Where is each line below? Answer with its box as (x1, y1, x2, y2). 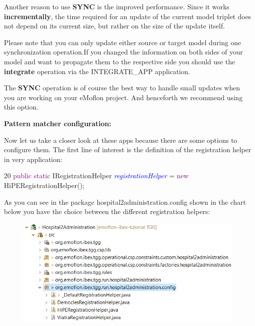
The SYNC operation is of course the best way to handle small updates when (4, 82, 240, 93)
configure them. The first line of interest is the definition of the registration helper (4, 144, 252, 155)
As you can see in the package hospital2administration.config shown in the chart (4, 196, 246, 207)
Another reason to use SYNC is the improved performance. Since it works (4, 1, 229, 11)
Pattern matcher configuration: (4, 118, 112, 128)
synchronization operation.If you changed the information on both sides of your (4, 47, 243, 57)
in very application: (4, 154, 62, 164)
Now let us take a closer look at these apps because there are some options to (4, 135, 237, 145)
